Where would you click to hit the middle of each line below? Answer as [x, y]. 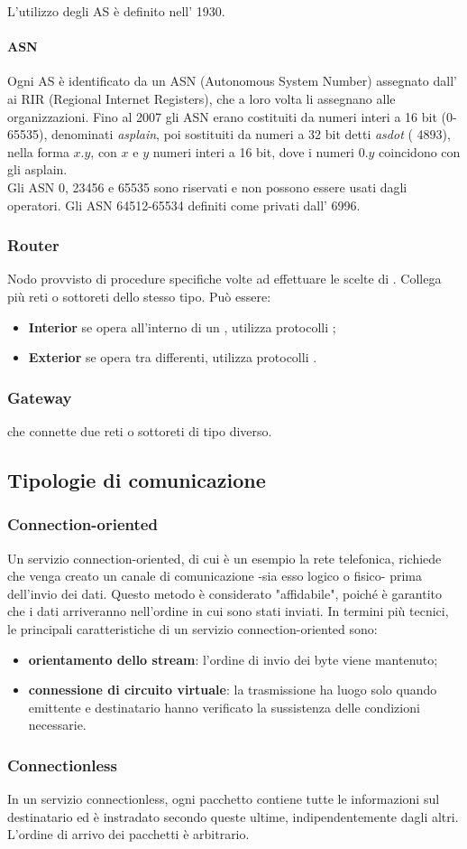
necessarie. [57, 725]
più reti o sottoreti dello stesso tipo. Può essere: [139, 296]
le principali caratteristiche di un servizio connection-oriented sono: [192, 628]
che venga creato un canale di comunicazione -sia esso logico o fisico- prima [215, 576]
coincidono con [420, 151]
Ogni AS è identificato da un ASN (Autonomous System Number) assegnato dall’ [232, 81]
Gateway [40, 397]
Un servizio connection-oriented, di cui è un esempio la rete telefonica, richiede [224, 558]
